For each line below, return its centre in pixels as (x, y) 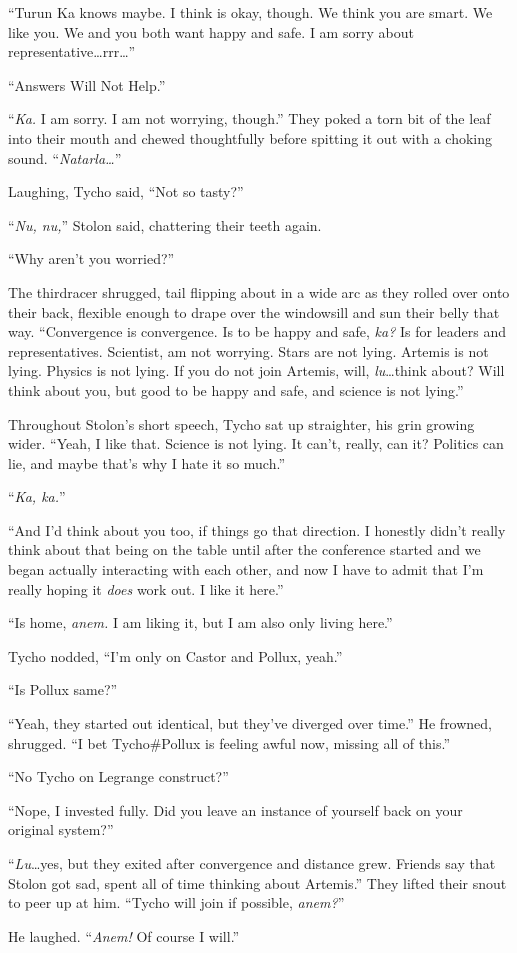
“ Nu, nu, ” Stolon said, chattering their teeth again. (165, 224)
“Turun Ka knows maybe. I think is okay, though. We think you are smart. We (250, 12)
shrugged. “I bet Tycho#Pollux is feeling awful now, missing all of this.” (229, 742)
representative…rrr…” (72, 51)
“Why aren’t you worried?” (91, 258)
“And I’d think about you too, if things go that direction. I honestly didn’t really (257, 529)
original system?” (61, 829)
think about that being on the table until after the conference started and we (244, 549)
